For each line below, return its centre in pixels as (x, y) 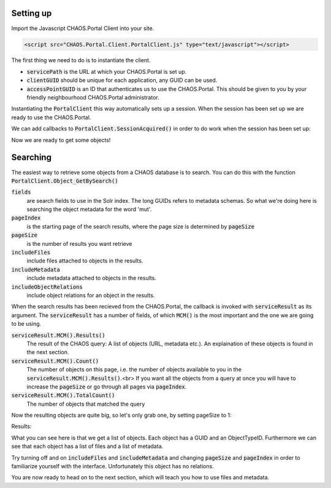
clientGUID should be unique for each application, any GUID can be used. (122, 81)
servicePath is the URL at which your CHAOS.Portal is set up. (107, 71)
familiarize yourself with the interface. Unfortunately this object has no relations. (112, 466)
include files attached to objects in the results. (85, 261)
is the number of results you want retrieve (79, 243)
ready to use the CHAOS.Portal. (51, 117)
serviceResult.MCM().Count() (55, 361)
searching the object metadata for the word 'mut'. (89, 210)
